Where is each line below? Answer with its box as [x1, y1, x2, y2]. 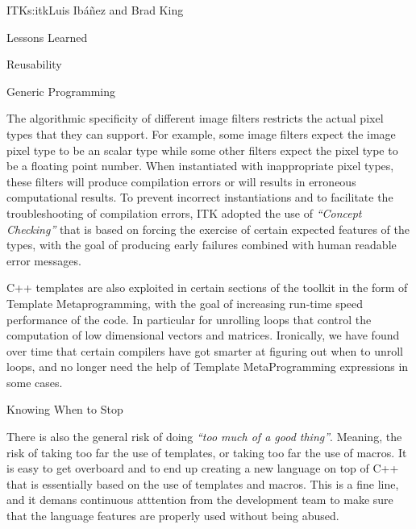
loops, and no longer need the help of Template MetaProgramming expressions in [6, 358, 409, 375]
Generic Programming [6, 82, 115, 99]
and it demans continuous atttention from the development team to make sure [6, 491, 393, 508]
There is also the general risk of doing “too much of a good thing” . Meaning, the [6, 428, 402, 445]
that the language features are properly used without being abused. [6, 507, 339, 524]
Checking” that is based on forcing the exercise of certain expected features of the [6, 220, 410, 237]
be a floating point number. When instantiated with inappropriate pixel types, [6, 157, 394, 174]
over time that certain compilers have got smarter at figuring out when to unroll [6, 342, 403, 359]
